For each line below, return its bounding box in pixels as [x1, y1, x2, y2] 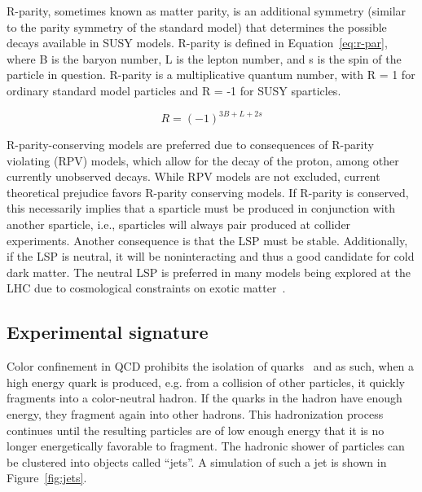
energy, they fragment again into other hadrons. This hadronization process [7, 405, 384, 422]
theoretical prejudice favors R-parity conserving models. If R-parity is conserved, [7, 183, 409, 200]
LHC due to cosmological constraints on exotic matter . [7, 279, 286, 297]
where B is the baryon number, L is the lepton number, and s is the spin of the [7, 50, 402, 67]
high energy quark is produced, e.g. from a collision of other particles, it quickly [7, 373, 405, 390]
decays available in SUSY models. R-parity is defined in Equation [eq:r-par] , [7, 34, 388, 51]
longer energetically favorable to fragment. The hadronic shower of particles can [7, 437, 405, 455]
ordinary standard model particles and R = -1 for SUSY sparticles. [7, 81, 341, 99]
